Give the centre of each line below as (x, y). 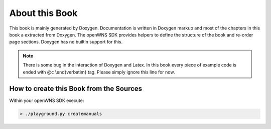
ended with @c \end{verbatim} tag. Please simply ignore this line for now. (99, 72)
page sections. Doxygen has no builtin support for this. (66, 42)
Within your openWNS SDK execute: (47, 100)
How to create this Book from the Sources (76, 89)
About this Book (43, 13)
